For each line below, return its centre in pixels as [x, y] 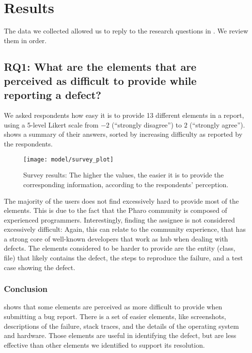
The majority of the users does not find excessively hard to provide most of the [121, 201]
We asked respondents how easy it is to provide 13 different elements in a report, [124, 115]
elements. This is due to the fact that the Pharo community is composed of [116, 210]
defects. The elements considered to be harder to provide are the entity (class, [120, 248]
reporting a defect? [53, 95]
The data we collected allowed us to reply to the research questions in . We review [126, 31]
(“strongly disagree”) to [147, 124]
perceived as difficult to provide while [100, 81]
